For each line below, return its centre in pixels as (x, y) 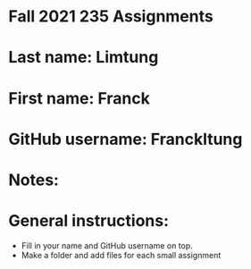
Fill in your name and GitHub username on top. (107, 245)
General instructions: (89, 221)
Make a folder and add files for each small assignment (121, 255)
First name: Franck (79, 98)
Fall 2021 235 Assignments (111, 17)
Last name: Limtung (84, 58)
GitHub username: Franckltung (125, 139)
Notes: (34, 180)
